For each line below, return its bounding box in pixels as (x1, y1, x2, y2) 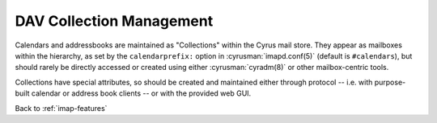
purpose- (374, 77, 406, 87)
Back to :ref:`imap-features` (15, 103, 108, 113)
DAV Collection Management (15, 12, 214, 30)
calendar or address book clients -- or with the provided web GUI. (31, 88, 252, 98)
